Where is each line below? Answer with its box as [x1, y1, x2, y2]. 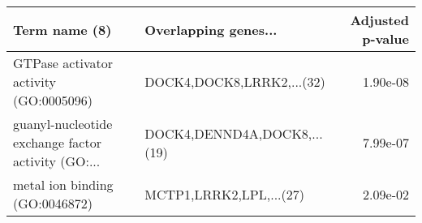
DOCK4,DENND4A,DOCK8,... [144, 123, 323, 143]
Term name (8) [13, 19, 112, 39]
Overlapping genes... [144, 19, 278, 39]
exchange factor [13, 133, 101, 152]
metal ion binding [13, 175, 114, 194]
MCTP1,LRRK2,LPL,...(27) [144, 184, 304, 204]
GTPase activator [13, 54, 114, 72]
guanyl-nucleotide [13, 114, 113, 133]
